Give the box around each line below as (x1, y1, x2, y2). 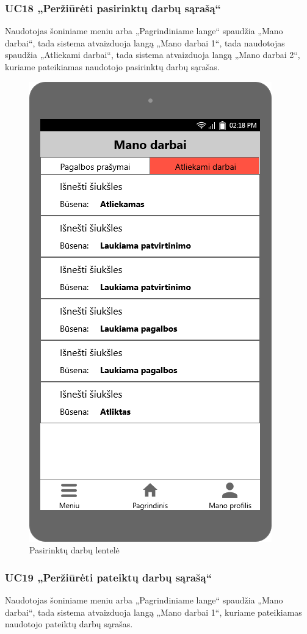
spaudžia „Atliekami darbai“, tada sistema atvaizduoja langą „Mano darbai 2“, (5, 48, 300, 61)
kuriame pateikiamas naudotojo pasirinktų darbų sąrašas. (5, 60, 220, 73)
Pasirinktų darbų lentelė (29, 544, 120, 556)
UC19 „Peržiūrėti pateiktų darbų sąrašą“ (5, 569, 212, 585)
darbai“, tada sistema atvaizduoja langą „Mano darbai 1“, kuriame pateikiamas (5, 605, 302, 618)
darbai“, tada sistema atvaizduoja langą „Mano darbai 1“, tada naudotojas (5, 36, 285, 49)
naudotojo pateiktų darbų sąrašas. (5, 618, 133, 630)
